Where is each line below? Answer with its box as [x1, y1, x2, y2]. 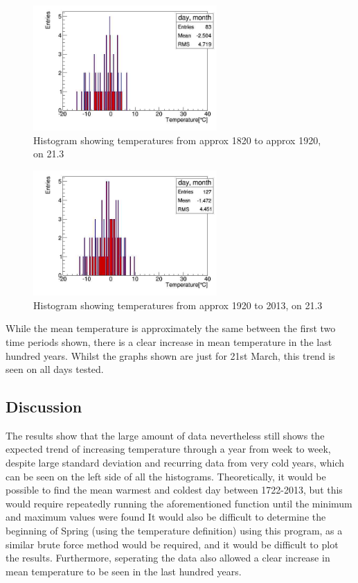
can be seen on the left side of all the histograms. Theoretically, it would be [6, 469, 326, 483]
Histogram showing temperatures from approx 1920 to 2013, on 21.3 [33, 297, 323, 312]
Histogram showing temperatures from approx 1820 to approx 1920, [33, 132, 321, 147]
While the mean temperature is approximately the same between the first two [6, 321, 336, 336]
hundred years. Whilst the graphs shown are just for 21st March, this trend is [6, 348, 335, 363]
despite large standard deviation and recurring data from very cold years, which [6, 455, 345, 470]
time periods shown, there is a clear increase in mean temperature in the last [6, 334, 332, 349]
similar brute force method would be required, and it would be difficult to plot [6, 537, 339, 551]
